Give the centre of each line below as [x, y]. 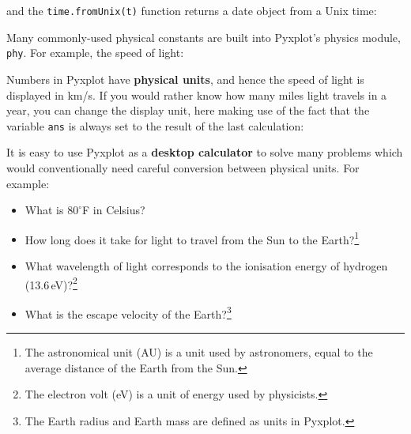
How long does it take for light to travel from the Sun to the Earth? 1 [192, 238]
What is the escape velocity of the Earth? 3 [128, 312]
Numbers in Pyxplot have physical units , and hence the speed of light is [185, 79]
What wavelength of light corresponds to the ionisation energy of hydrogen [206, 265]
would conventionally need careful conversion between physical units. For [183, 167]
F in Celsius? [113, 210]
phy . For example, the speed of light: [95, 53]
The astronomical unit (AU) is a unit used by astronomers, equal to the [199, 352]
